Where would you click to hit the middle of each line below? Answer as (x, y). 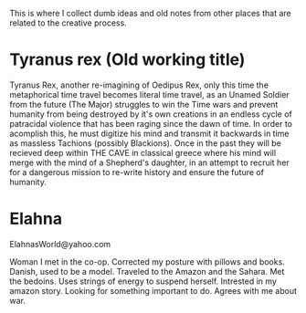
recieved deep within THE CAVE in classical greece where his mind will (143, 152)
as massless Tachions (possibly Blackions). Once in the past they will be (145, 143)
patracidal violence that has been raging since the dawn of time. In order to (151, 123)
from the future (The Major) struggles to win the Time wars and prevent (144, 104)
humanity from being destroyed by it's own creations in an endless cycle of (151, 114)
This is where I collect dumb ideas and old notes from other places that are (150, 13)
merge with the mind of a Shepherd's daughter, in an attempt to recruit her (149, 162)
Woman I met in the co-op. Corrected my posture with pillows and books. (147, 261)
